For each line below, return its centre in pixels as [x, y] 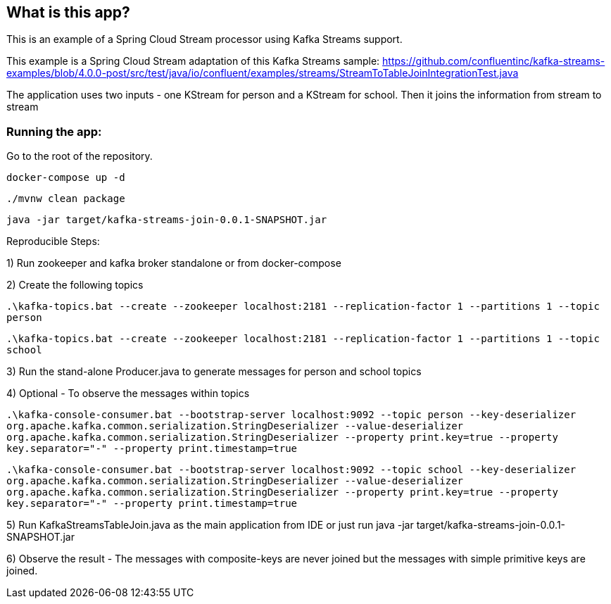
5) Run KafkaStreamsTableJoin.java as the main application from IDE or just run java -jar [210, 525]
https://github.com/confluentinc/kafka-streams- [494, 61]
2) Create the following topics [75, 285]
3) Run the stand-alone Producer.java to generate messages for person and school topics [214, 372]
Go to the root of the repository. [80, 156]
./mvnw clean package [66, 199]
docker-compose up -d [66, 178]
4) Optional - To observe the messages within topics [128, 394]
